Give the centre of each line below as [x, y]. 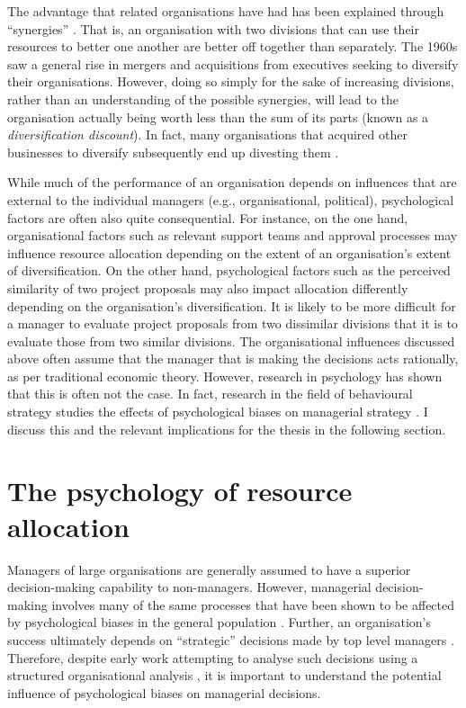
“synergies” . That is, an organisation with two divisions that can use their [213, 28]
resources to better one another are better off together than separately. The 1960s [233, 46]
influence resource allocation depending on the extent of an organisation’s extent [229, 252]
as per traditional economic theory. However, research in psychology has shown [225, 376]
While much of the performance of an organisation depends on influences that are [232, 182]
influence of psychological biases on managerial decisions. [164, 692]
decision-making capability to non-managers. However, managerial [189, 587]
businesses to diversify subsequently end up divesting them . [173, 152]
